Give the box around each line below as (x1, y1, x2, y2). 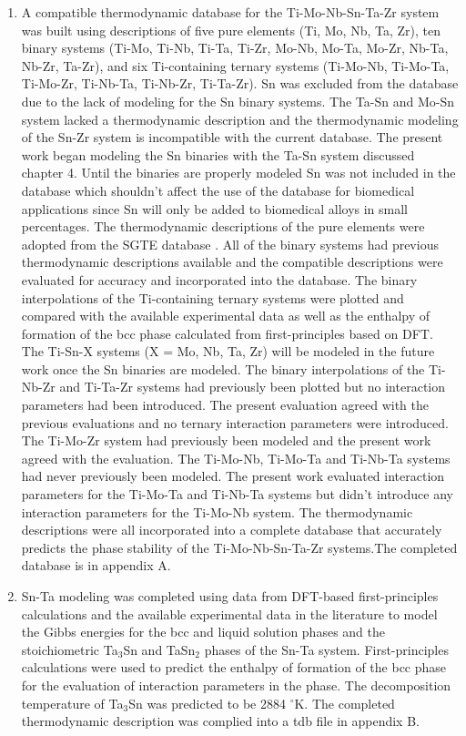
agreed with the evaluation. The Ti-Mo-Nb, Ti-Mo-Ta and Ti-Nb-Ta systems (21, 448, 451, 467)
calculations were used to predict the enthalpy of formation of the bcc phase (21, 658, 447, 677)
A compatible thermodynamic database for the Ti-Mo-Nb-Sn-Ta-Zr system (21, 3, 440, 21)
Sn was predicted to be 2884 (128, 693, 286, 712)
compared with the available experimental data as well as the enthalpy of (21, 306, 431, 325)
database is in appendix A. (21, 556, 171, 575)
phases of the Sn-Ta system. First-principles (204, 639, 449, 659)
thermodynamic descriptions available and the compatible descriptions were (21, 252, 443, 271)
